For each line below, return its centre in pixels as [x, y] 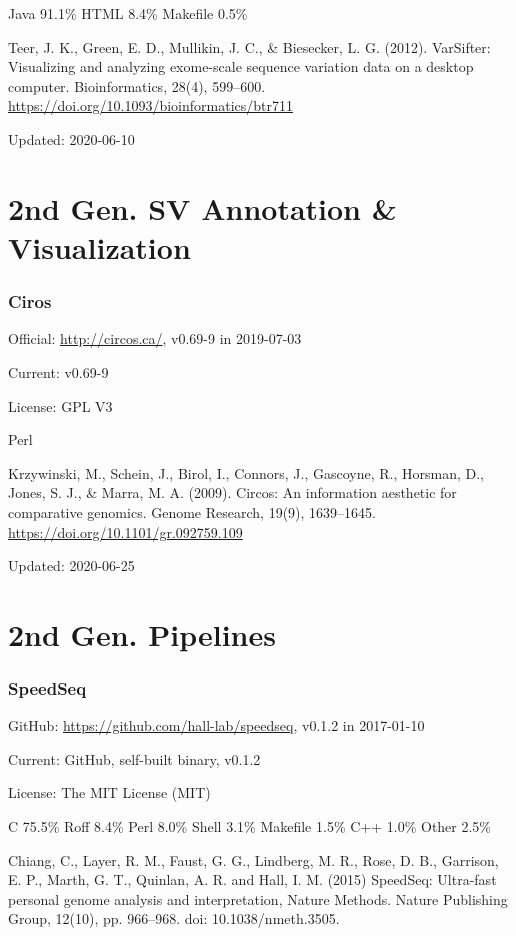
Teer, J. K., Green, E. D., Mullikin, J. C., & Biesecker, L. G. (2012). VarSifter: [249, 46]
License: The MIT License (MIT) [109, 792]
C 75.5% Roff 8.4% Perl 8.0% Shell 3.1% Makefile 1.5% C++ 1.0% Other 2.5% [250, 826]
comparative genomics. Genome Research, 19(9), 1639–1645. [192, 511]
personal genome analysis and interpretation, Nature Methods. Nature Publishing [258, 898]
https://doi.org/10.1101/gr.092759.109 [125, 531]
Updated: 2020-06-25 [71, 565]
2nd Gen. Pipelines [142, 633]
